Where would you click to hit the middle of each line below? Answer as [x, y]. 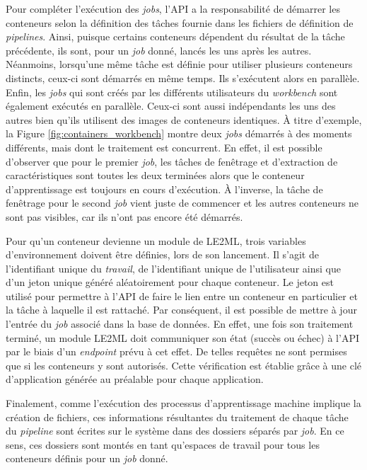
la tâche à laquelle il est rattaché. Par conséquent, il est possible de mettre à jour [181, 310]
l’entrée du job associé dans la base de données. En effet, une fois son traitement [180, 324]
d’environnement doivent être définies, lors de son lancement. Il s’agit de [162, 254]
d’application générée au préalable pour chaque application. [135, 379]
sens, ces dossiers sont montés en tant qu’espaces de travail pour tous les [163, 444]
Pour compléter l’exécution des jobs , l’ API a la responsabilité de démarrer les [173, 8]
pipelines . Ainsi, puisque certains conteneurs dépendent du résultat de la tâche [175, 36]
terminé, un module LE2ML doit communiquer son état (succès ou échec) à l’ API [182, 337]
